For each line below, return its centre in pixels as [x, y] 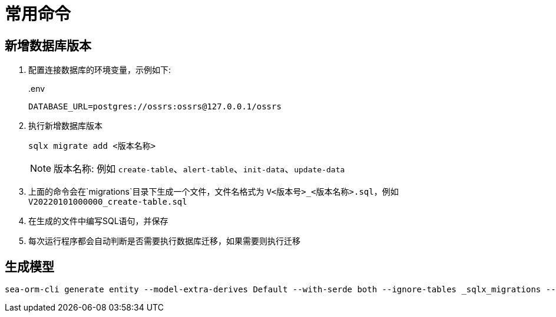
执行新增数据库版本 [65, 126]
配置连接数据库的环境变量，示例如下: [100, 70]
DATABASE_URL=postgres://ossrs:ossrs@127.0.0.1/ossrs [155, 107]
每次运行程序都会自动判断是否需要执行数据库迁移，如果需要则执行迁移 [164, 241]
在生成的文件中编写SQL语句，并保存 [98, 221]
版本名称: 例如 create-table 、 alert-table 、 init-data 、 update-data [199, 169]
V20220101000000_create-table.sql [108, 202]
